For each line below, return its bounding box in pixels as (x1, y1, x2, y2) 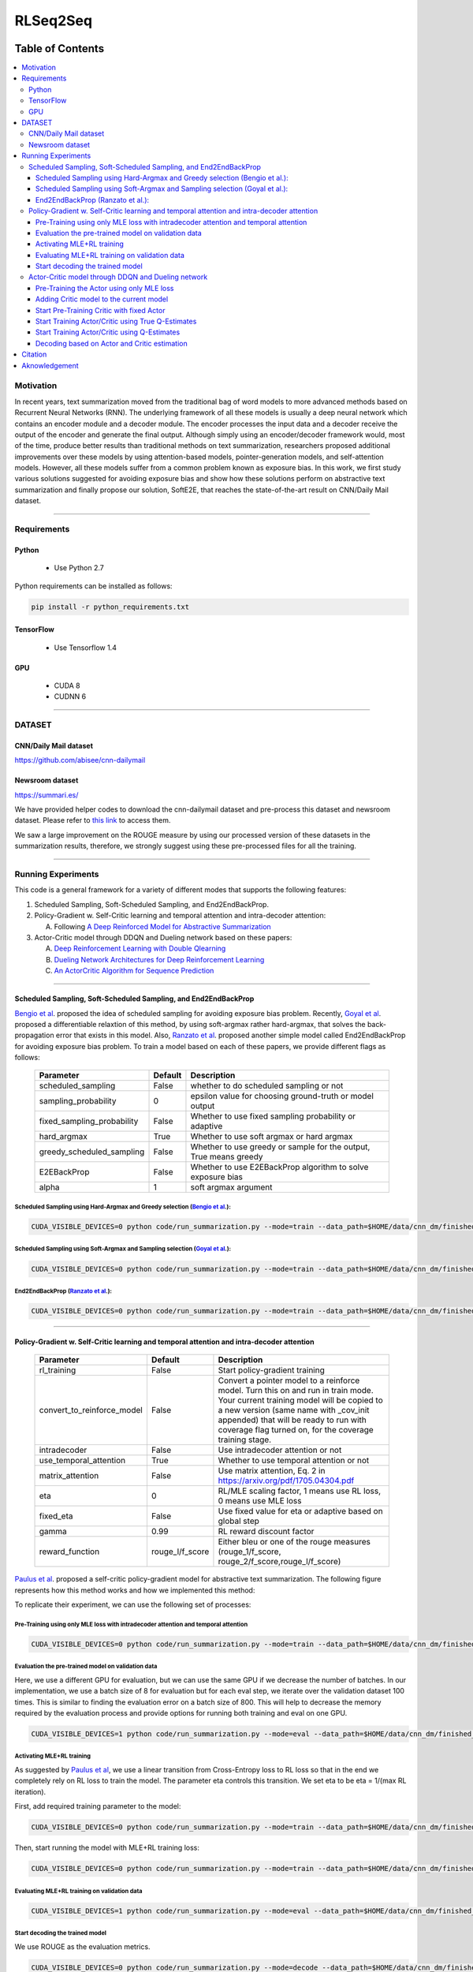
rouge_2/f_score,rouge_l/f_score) (218, 1556, 341, 1567)
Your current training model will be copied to (218, 1395, 383, 1406)
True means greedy (190, 1152, 263, 1163)
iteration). (14, 1787, 47, 1796)
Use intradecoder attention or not (218, 1444, 342, 1455)
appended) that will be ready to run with (218, 1414, 367, 1425)
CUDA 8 (54, 681, 80, 690)
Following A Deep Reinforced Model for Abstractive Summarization (54, 921, 271, 931)
